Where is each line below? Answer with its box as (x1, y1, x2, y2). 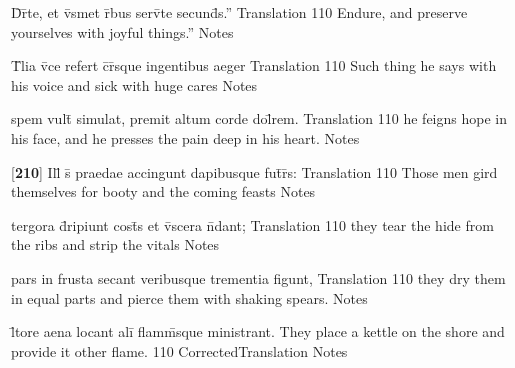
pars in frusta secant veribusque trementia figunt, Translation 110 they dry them (11, 267, 506, 288)
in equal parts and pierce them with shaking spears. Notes (11, 287, 368, 308)
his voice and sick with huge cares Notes (11, 74, 258, 95)
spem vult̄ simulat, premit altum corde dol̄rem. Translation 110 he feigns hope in (11, 108, 507, 129)
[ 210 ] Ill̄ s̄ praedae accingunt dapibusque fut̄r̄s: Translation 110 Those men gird (11, 161, 498, 182)
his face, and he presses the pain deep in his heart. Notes (11, 127, 360, 148)
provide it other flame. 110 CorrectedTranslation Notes (11, 340, 348, 361)
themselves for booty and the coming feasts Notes (11, 181, 316, 202)
